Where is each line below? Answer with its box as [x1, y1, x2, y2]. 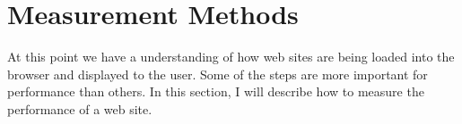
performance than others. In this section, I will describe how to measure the [7, 82, 424, 101]
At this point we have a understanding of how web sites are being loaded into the [7, 47, 455, 66]
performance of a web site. [7, 99, 153, 118]
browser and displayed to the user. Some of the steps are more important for [7, 64, 428, 83]
